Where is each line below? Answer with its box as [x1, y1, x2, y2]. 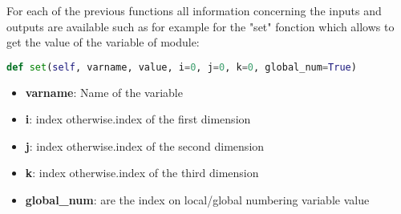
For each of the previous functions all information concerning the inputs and [6, 2, 382, 18]
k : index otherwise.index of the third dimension [25, 164, 259, 181]
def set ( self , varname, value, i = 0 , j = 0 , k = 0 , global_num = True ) [6, 61, 357, 73]
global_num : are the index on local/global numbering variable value [25, 192, 370, 208]
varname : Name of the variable [25, 83, 183, 100]
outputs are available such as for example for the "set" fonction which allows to [6, 18, 395, 34]
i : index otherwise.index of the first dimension [25, 111, 251, 127]
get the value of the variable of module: [6, 34, 200, 50]
